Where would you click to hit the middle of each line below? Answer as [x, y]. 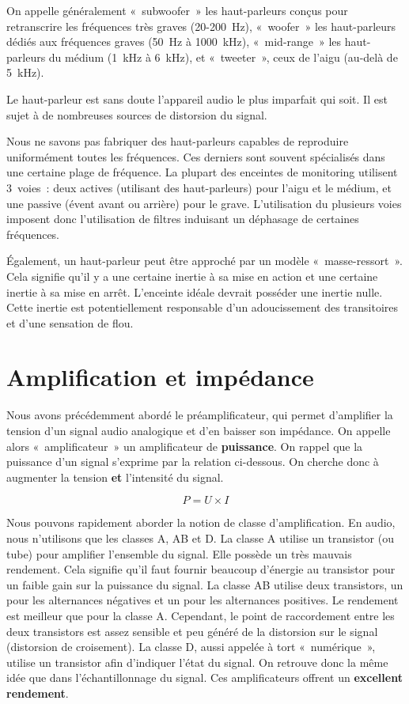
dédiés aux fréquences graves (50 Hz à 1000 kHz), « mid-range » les [174, 42]
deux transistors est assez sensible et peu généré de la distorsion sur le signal [192, 631]
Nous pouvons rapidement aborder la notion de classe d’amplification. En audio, [201, 522]
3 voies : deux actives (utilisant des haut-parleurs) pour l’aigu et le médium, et [199, 187]
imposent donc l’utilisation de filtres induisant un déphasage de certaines [183, 219]
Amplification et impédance [160, 377]
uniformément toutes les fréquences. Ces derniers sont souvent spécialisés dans [196, 156]
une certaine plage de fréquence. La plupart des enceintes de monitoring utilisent [202, 172]
